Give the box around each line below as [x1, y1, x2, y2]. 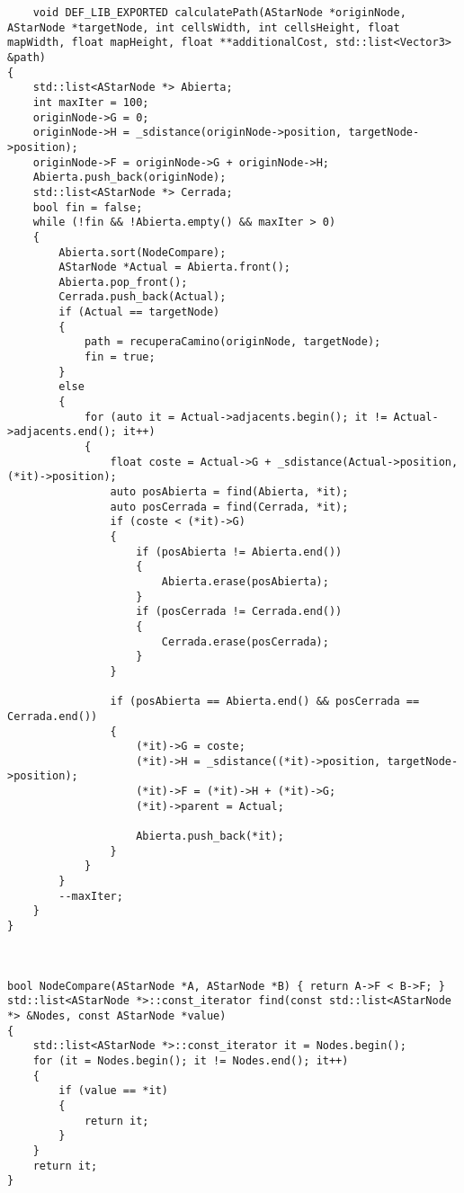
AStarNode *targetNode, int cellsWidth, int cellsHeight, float [7, 21, 400, 34]
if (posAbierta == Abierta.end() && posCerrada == [110, 695, 420, 708]
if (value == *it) [58, 1084, 168, 1098]
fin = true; [84, 351, 156, 364]
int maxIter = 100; [32, 95, 149, 109]
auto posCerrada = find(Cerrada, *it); [110, 500, 349, 513]
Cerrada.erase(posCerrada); [161, 635, 329, 648]
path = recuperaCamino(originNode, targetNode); [84, 335, 381, 349]
